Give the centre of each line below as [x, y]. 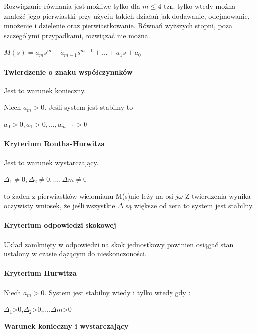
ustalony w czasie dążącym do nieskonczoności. [75, 254]
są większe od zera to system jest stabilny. [190, 206]
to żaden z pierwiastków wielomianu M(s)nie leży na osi [89, 196]
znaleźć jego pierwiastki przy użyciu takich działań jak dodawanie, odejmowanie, [127, 16]
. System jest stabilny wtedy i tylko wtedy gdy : [118, 292]
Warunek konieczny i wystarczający [66, 325]
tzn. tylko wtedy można [199, 6]
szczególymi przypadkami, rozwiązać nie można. [77, 35]
